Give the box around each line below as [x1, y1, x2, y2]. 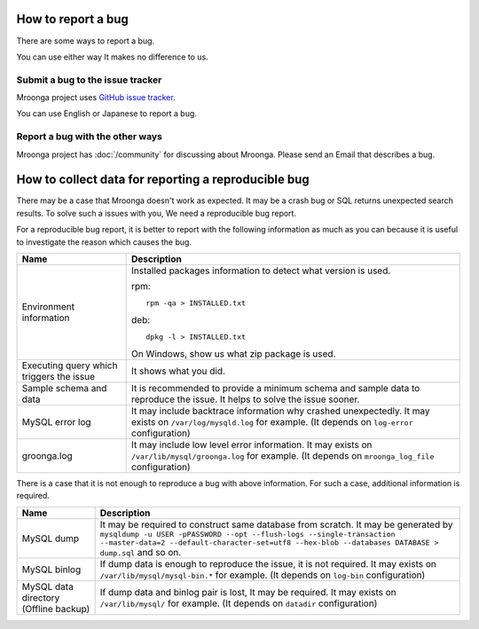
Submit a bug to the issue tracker [16, 74, 162, 86]
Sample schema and [21, 382, 107, 395]
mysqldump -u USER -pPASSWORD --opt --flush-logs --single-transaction [99, 529, 396, 539]
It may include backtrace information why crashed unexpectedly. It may [131, 405, 430, 417]
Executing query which [21, 359, 118, 372]
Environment [21, 301, 75, 313]
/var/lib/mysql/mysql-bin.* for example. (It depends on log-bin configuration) [99, 569, 426, 581]
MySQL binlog [21, 563, 82, 576]
